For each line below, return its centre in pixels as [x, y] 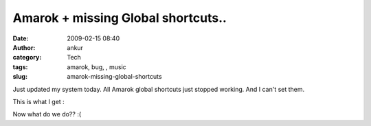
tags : [20, 67]
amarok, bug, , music [97, 67]
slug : [20, 77]
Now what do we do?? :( [47, 114]
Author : [24, 47]
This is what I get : [38, 101]
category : [27, 58]
